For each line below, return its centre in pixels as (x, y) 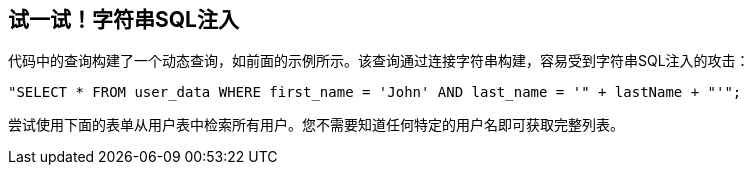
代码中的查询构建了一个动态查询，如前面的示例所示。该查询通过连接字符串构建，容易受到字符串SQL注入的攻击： (379, 61)
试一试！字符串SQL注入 (123, 19)
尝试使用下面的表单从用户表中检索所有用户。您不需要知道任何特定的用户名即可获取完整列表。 (316, 125)
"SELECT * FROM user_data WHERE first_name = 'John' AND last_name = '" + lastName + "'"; (375, 92)
